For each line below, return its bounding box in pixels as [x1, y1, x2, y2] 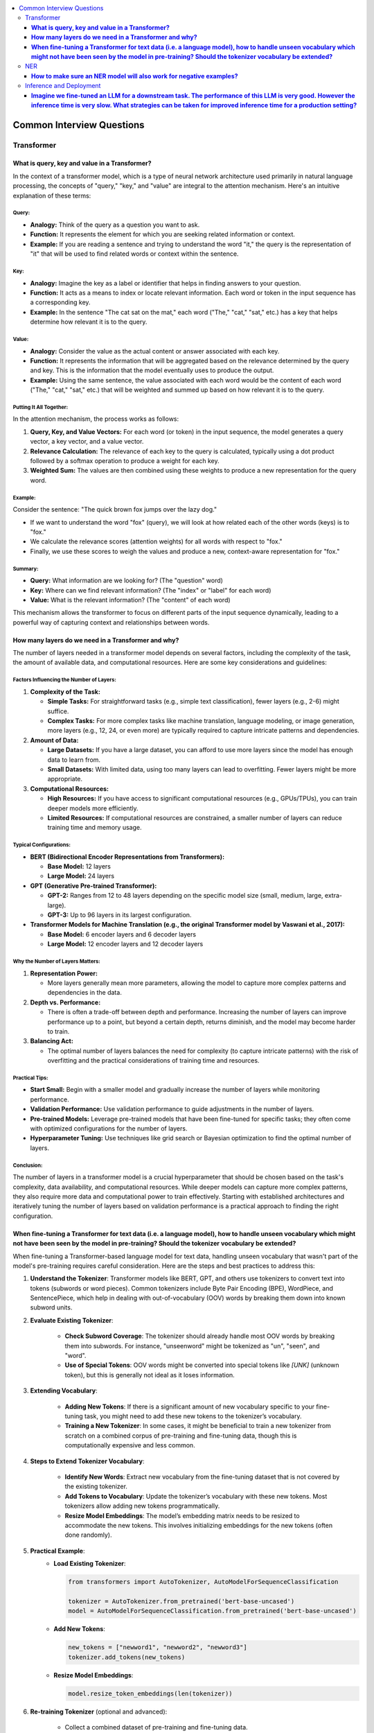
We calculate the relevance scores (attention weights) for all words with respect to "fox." [30, 537, 283, 546]
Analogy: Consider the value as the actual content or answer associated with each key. [30, 347, 280, 355]
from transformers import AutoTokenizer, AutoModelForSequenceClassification [68, 1578, 339, 1586]
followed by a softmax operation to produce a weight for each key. [30, 457, 220, 465]
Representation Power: [30, 969, 98, 977]
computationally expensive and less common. [64, 1441, 195, 1449]
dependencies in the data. [47, 989, 123, 997]
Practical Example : [30, 1547, 85, 1555]
